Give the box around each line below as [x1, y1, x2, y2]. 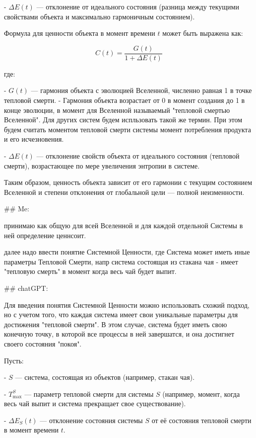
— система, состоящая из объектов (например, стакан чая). [15, 372, 195, 382]
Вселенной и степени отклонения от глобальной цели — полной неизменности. [4, 186, 245, 197]
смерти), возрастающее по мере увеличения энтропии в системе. [4, 160, 200, 171]
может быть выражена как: [162, 28, 243, 38]
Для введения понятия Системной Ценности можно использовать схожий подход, [4, 299, 250, 310]
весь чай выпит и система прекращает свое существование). [4, 398, 186, 409]
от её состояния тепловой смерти [151, 415, 252, 425]
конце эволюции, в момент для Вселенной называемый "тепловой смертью [4, 104, 230, 115]
